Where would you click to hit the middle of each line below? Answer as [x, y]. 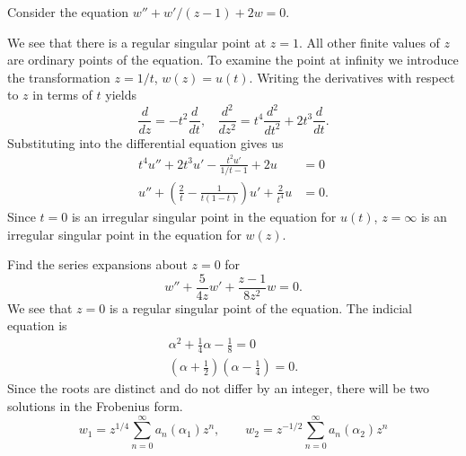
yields [121, 95]
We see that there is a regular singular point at [137, 42]
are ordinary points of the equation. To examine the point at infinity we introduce [233, 60]
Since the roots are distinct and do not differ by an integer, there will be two [219, 388]
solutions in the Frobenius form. [95, 405]
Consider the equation [68, 12]
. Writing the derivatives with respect [352, 77]
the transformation [59, 77]
